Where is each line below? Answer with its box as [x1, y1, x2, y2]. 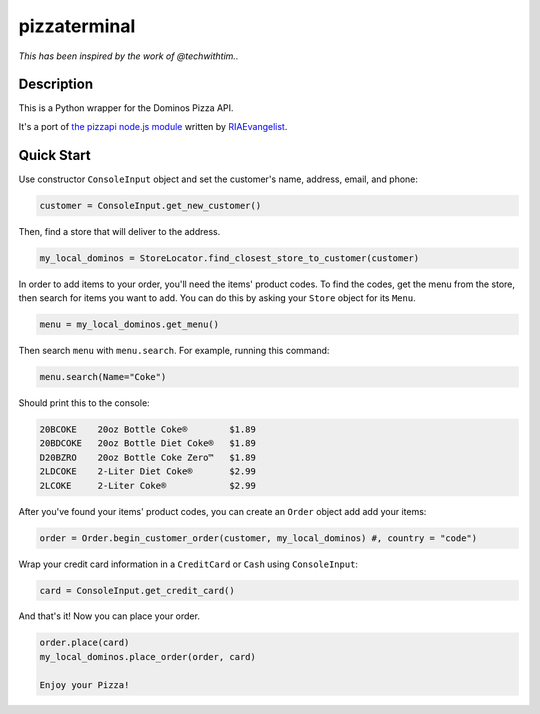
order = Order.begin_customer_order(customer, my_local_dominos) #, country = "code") [39, 532, 478, 544]
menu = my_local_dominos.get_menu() [39, 319, 220, 330]
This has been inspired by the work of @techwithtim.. [18, 50, 239, 62]
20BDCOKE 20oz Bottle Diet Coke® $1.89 [39, 438, 257, 449]
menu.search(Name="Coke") [39, 371, 167, 383]
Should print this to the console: [18, 397, 150, 409]
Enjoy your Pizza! [39, 679, 130, 690]
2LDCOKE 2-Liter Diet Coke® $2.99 [39, 466, 257, 477]
